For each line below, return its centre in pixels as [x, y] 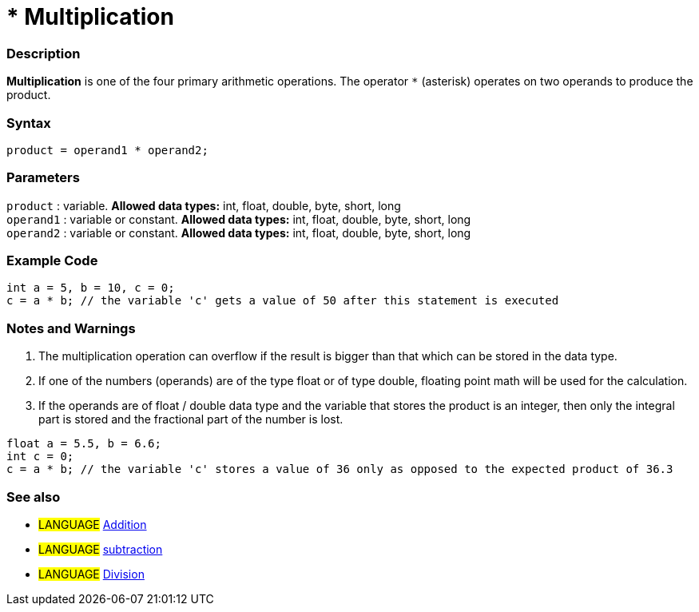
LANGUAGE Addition [93, 524]
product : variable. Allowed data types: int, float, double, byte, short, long [204, 205]
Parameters [43, 178]
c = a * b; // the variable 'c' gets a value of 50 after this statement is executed [283, 301]
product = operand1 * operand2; [107, 150]
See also [34, 497]
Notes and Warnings [71, 328]
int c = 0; [40, 457]
